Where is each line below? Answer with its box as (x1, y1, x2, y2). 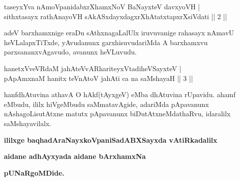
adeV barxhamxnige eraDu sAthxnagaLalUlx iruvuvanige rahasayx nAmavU (4, 27, 234, 38)
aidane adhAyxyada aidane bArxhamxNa (4, 151, 146, 161)
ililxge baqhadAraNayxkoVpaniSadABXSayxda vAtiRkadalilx (4, 134, 217, 145)
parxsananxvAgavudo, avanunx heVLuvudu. (4, 47, 137, 57)
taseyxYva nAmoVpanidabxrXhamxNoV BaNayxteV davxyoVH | (4, 1, 200, 11)
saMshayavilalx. (4, 118, 52, 128)
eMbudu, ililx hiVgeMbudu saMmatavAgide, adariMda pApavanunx (4, 99, 209, 109)
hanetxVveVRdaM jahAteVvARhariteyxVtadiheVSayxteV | (4, 63, 181, 73)
